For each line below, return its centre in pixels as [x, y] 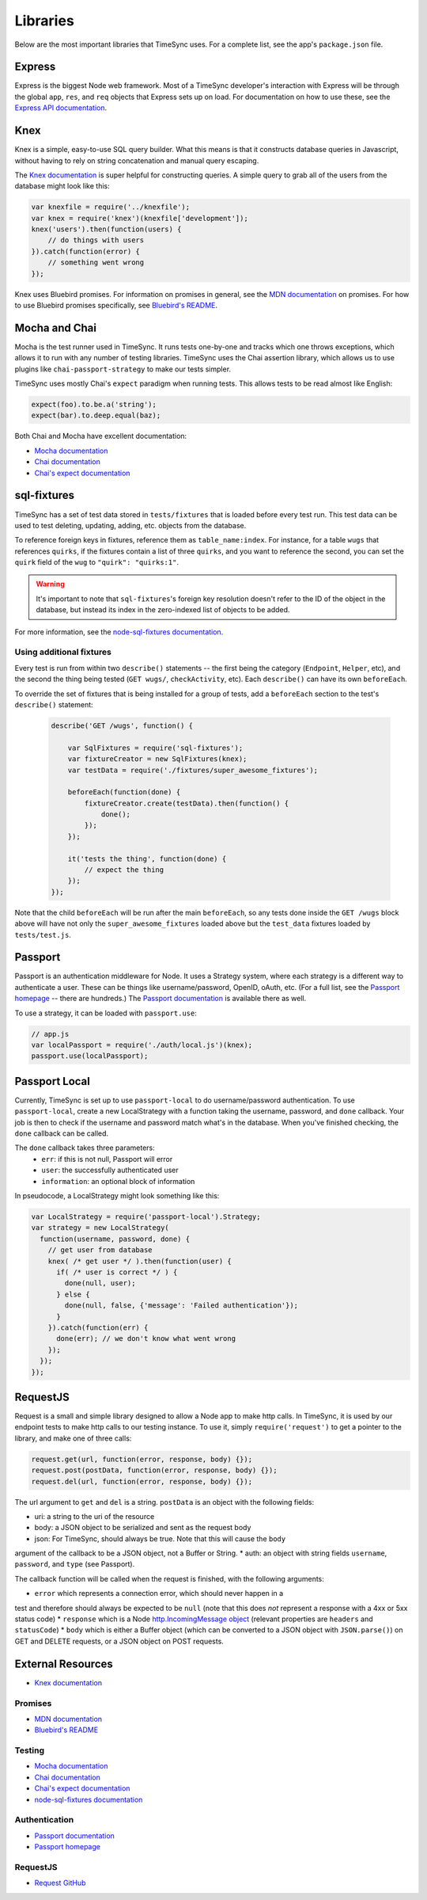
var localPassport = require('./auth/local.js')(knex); [142, 1045]
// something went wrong [96, 263]
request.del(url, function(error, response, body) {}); [142, 1481]
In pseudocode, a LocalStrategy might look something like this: [117, 1196]
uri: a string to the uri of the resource [94, 1516]
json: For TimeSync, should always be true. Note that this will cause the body [160, 1538]
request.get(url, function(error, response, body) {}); [142, 1459]
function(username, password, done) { [115, 1239]
